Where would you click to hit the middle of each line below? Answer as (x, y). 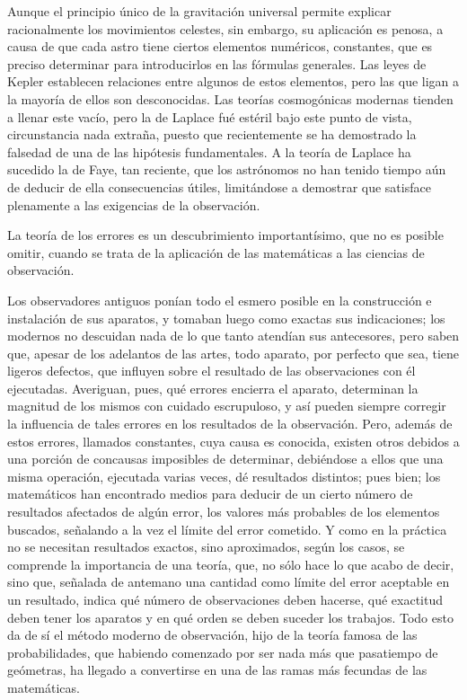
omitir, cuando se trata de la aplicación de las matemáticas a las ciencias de (216, 252)
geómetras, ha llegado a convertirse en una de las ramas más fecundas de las (217, 670)
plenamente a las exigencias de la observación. (134, 204)
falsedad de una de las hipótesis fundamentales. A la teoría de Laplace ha (209, 151)
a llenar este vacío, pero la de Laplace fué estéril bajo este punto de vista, (210, 116)
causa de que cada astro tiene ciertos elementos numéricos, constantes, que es (220, 46)
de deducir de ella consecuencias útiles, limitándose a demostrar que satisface (219, 186)
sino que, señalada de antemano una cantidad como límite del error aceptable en (229, 582)
